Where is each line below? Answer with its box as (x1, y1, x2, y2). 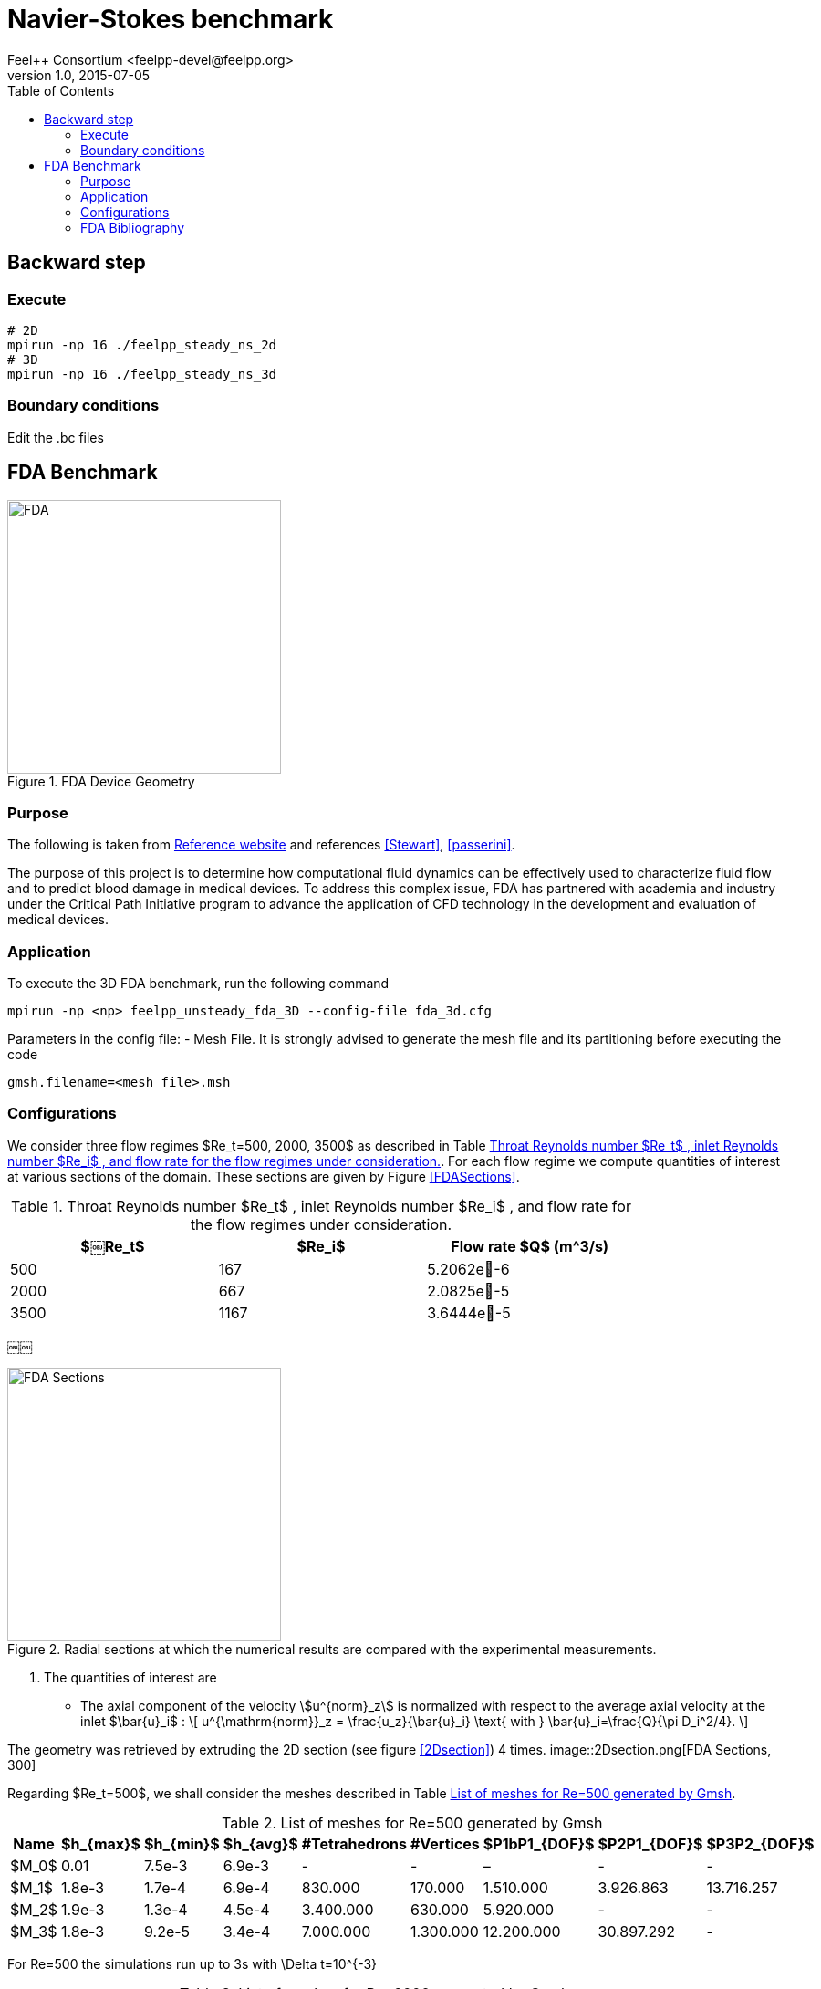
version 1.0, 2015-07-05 (7, 67, 151, 83)
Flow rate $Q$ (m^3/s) (451, 1236, 609, 1255)
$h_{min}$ (144, 1834, 220, 1853)
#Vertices (410, 1834, 480, 1853)
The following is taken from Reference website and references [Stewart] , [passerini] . (7, 837, 515, 853)
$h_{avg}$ (223, 1834, 298, 1853)
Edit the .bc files (7, 429, 104, 445)
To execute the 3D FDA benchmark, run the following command (7, 975, 390, 992)
